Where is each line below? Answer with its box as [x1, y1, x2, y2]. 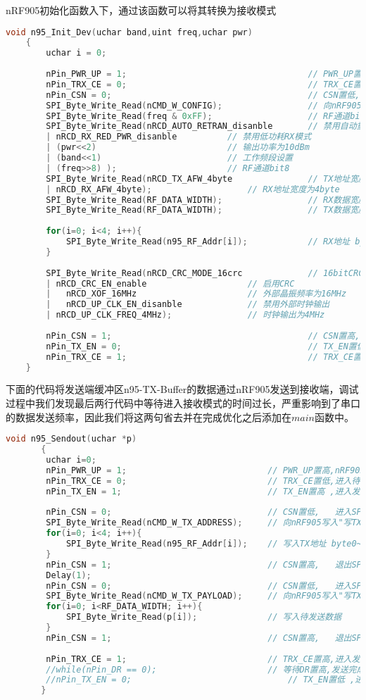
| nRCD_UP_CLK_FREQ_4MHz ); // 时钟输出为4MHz [46, 310, 325, 320]
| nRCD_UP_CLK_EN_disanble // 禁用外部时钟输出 [46, 299, 330, 310]
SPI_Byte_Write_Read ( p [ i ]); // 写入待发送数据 [65, 612, 342, 623]
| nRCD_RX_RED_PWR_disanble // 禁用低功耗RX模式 [46, 132, 312, 142]
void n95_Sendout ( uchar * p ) [6, 434, 137, 444]
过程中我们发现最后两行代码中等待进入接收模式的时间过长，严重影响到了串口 [6, 396, 360, 411]
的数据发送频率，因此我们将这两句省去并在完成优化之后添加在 [6, 409, 291, 424]
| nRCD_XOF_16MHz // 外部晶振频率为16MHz [46, 289, 347, 299]
